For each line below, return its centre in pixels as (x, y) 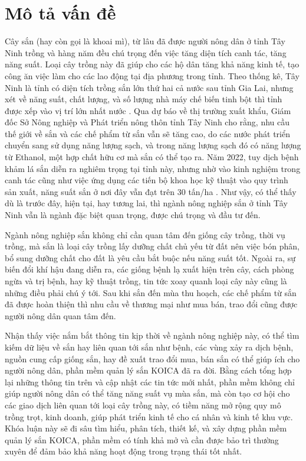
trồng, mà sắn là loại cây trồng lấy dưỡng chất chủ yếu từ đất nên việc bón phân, (152, 246)
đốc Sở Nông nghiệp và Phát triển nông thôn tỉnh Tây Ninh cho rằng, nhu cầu (147, 122)
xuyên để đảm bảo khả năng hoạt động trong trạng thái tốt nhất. (124, 451)
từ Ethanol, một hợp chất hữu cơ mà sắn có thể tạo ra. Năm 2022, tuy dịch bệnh (152, 157)
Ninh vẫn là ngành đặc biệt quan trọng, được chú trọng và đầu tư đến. (133, 215)
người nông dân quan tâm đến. (60, 315)
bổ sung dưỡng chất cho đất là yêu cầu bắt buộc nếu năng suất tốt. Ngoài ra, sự (150, 257)
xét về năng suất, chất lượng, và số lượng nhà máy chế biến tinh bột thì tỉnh (144, 99)
